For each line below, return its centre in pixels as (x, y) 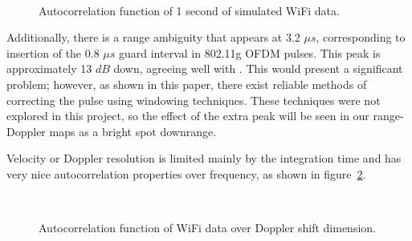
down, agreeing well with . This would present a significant (258, 68)
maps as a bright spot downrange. (133, 131)
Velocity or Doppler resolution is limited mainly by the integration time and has (204, 158)
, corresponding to (361, 37)
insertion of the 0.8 (53, 52)
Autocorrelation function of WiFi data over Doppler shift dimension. (207, 228)
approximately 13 (49, 68)
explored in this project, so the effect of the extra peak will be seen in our (188, 116)
